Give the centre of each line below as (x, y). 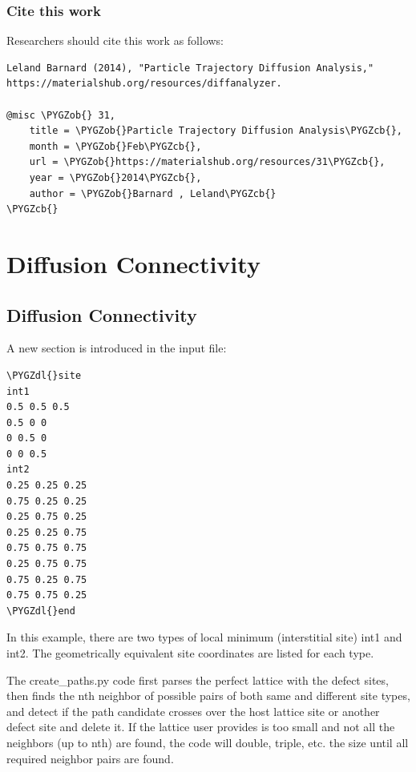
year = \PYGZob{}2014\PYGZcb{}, (115, 177)
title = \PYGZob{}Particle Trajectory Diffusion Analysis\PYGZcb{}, (216, 131)
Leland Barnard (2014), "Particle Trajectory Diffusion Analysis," (190, 68)
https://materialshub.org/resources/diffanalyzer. (144, 84)
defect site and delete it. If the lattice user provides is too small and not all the (201, 727)
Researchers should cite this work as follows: (115, 40)
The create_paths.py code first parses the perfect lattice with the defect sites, (198, 680)
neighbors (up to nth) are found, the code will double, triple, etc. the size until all (208, 742)
